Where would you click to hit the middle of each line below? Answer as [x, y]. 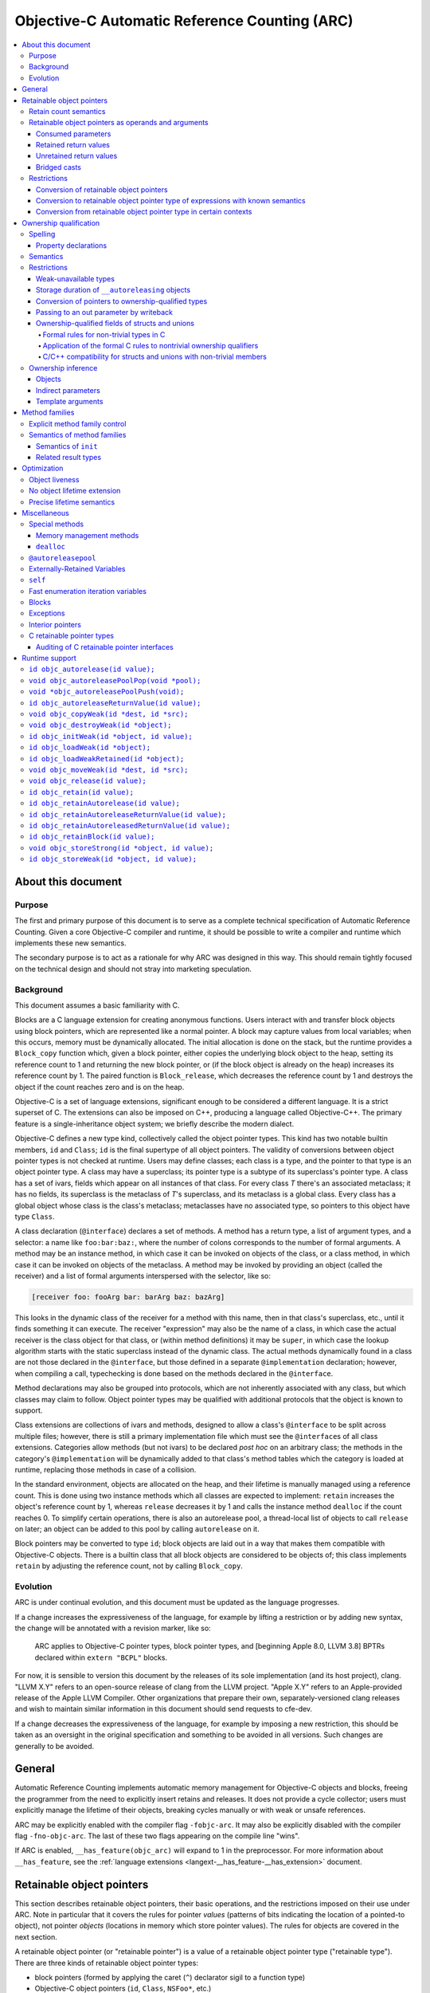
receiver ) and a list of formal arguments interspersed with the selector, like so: [143, 1276]
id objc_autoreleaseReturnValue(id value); [115, 703]
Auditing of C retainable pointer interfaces [105, 647]
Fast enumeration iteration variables [88, 591]
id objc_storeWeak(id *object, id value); [113, 859]
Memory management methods [88, 535]
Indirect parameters [68, 390]
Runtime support [49, 658]
